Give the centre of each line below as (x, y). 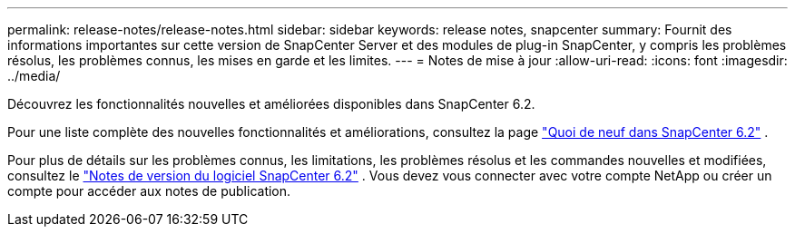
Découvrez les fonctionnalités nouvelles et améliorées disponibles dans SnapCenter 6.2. (271, 104)
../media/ (34, 76)
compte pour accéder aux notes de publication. (149, 191)
